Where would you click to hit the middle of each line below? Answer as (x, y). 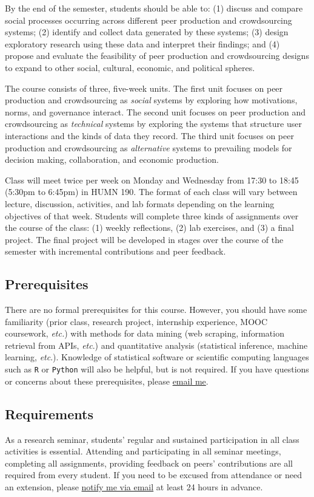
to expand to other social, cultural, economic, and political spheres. (130, 67)
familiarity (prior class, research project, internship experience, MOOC (136, 321)
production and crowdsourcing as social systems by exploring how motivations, (151, 100)
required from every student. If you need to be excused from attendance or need (153, 475)
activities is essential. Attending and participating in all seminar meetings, (143, 451)
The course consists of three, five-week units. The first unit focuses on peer (144, 88)
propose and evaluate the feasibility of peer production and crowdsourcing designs (157, 56)
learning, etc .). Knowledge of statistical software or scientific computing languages (157, 357)
